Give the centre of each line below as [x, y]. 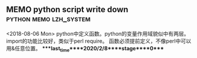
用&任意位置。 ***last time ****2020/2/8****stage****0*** [85, 49]
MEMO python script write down [67, 10]
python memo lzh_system [48, 19]
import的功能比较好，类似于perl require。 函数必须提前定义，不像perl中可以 [99, 41]
